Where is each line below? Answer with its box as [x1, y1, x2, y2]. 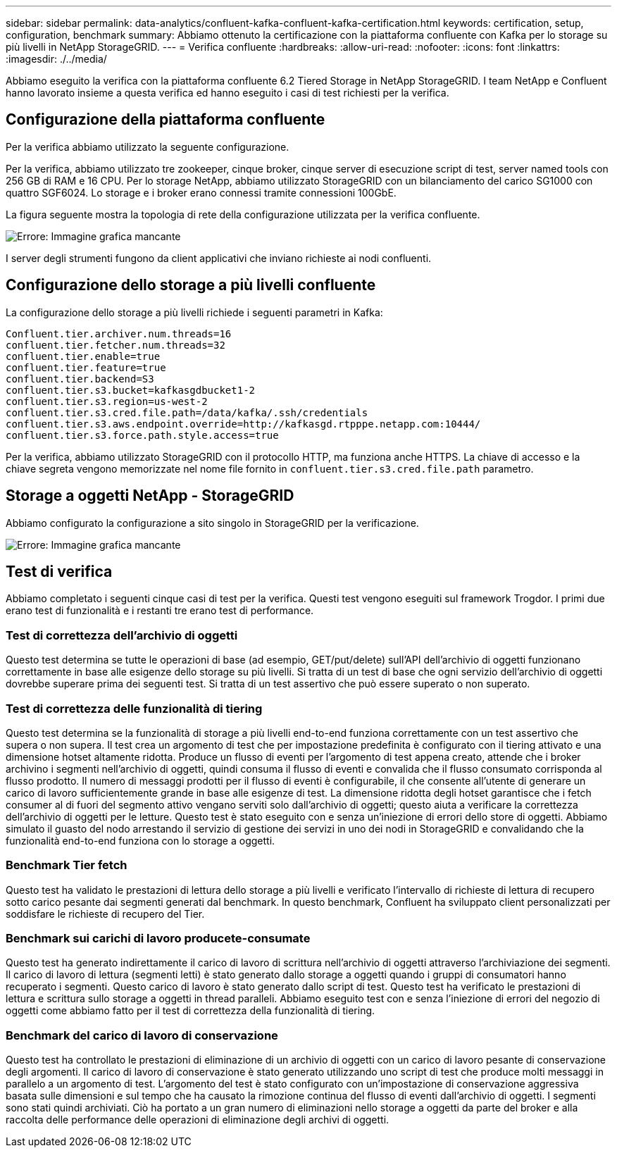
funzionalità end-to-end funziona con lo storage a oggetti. [6, 834, 275, 847]
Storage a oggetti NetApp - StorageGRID [6, 487, 294, 505]
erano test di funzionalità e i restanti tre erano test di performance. [6, 604, 314, 617]
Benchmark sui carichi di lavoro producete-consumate [6, 931, 311, 945]
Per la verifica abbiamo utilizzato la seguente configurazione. [6, 140, 289, 153]
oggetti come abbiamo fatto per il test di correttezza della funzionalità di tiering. [6, 1004, 375, 1017]
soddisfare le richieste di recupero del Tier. [6, 907, 205, 920]
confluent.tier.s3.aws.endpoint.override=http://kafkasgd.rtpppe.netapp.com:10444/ [6, 418, 481, 430]
